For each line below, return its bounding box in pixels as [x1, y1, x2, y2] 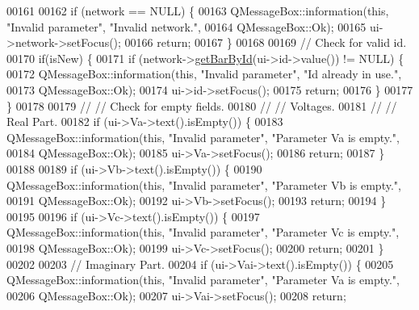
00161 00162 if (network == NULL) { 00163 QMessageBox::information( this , [6, 2, 389, 19]
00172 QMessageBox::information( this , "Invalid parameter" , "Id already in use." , [6, 65, 402, 82]
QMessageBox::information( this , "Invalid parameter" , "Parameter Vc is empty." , [6, 224, 400, 241]
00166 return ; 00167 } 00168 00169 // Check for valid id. [124, 34, 407, 51]
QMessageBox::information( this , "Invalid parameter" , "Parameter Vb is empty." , [6, 176, 401, 193]
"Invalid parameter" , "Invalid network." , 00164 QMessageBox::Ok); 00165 [6, 18, 367, 35]
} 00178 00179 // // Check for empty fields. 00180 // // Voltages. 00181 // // [6, 97, 397, 114]
